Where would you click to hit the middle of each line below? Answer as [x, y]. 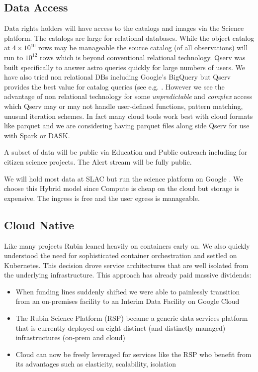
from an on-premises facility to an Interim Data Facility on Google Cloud [128, 301]
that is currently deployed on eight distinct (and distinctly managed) [121, 327]
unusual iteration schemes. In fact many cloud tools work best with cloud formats [129, 116]
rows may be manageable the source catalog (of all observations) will [143, 47]
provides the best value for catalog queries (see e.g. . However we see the [114, 86]
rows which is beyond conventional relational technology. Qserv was [143, 57]
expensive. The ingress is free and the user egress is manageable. [102, 198]
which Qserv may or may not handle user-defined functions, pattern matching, [124, 106]
